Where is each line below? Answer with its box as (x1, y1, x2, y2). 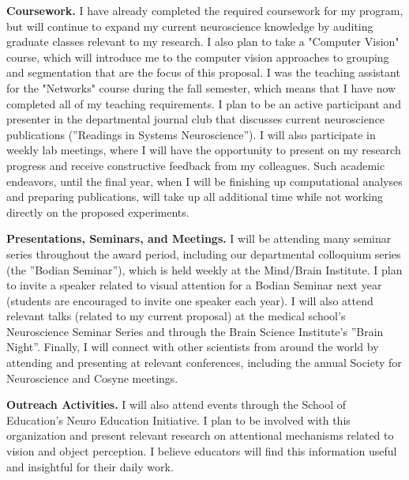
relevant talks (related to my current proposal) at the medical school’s (6, 308, 346, 324)
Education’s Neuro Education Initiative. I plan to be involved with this (6, 411, 351, 428)
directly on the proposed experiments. (6, 203, 189, 220)
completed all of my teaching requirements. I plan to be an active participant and (6, 95, 401, 111)
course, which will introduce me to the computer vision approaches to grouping (6, 48, 389, 65)
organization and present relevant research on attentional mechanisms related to (6, 427, 394, 444)
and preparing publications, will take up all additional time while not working (6, 188, 384, 205)
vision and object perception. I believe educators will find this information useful (6, 443, 397, 459)
